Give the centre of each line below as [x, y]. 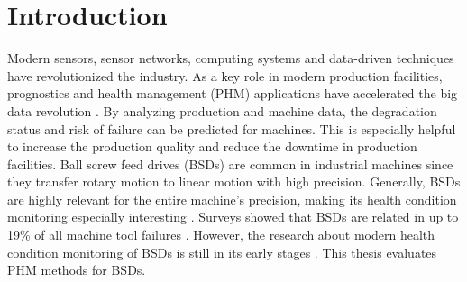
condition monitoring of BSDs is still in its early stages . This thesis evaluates [222, 252]
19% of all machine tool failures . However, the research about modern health [221, 235]
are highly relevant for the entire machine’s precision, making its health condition [232, 199]
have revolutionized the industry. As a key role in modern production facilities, [225, 75]
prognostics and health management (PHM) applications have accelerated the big [233, 93]
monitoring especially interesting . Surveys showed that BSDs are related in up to [233, 217]
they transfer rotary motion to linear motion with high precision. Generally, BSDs [234, 182]
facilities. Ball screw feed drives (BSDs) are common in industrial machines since [230, 164]
